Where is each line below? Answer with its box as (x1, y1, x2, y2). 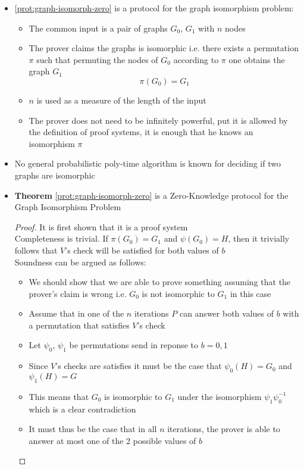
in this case (230, 287, 271, 299)
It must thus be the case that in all (29, 423, 157, 435)
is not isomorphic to (142, 287, 215, 299)
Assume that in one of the (29, 307, 124, 320)
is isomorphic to (104, 390, 162, 402)
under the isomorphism (177, 390, 262, 402)
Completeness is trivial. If (14, 232, 108, 245)
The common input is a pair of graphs (29, 21, 168, 34)
